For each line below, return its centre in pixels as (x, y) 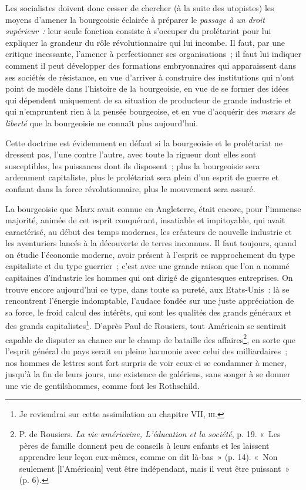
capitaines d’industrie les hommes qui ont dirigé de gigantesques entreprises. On (149, 278)
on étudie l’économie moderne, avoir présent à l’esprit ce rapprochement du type (150, 254)
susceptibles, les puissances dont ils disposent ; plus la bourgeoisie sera (133, 165)
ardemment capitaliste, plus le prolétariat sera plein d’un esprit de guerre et (142, 177)
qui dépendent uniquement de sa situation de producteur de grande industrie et (149, 100)
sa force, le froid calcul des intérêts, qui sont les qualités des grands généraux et (149, 312)
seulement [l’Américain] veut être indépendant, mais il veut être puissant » (154, 468)
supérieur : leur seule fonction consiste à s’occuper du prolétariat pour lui (138, 31)
